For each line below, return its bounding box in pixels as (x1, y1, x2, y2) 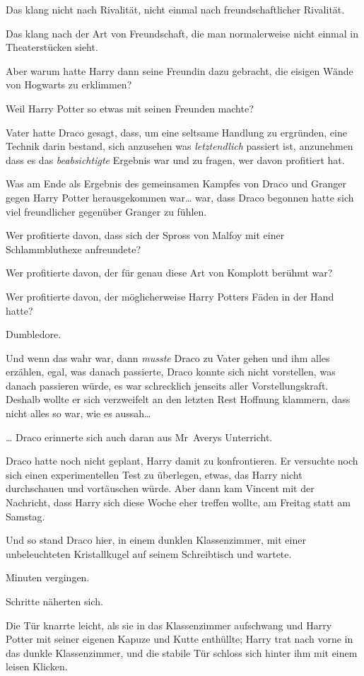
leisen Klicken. (6, 659, 68, 674)
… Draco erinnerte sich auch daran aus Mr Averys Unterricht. (6, 429, 273, 444)
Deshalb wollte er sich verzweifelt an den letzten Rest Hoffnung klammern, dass (6, 392, 351, 407)
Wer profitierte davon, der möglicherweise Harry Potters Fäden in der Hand (6, 289, 334, 303)
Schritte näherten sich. (6, 594, 103, 608)
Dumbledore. (6, 327, 61, 342)
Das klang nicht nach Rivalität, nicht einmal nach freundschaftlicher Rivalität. (6, 2, 345, 16)
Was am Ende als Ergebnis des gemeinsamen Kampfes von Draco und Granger (6, 176, 346, 191)
